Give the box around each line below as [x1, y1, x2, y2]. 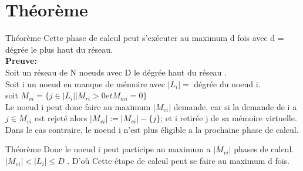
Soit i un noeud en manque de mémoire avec [5, 77, 165, 90]
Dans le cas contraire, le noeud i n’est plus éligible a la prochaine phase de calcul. [5, 123, 299, 135]
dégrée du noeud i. [194, 77, 261, 90]
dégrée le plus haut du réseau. [5, 43, 113, 55]
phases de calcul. [234, 143, 294, 155]
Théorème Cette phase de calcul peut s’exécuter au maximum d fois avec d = [5, 32, 284, 44]
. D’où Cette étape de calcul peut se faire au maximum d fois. [67, 155, 290, 167]
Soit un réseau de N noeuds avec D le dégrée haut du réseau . [5, 66, 227, 78]
